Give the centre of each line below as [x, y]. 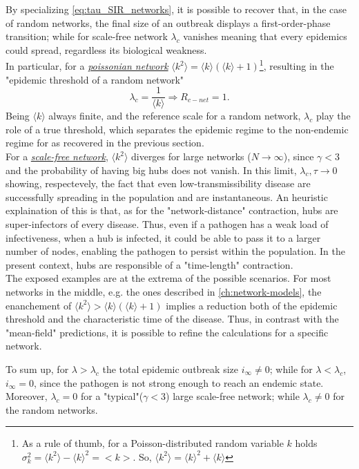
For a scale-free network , [57, 156]
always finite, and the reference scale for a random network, [175, 116]
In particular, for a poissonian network [87, 66]
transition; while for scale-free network [87, 36]
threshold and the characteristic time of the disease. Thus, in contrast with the [172, 319]
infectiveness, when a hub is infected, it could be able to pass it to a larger [163, 237]
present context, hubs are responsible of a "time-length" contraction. [149, 264]
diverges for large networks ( [191, 156]
